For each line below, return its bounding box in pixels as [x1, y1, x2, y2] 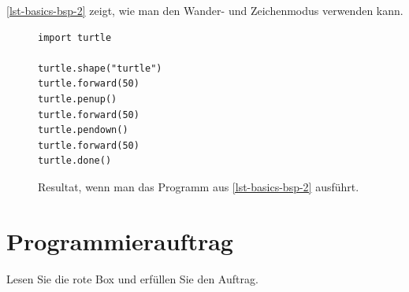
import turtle [38, 31, 112, 43]
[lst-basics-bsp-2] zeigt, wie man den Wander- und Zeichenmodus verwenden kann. [6, 2, 403, 18]
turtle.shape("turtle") [38, 62, 162, 74]
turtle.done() [38, 155, 112, 167]
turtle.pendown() [38, 124, 128, 136]
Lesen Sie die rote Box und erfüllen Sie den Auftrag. [6, 270, 258, 286]
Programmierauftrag [6, 224, 233, 257]
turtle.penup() [38, 93, 117, 105]
